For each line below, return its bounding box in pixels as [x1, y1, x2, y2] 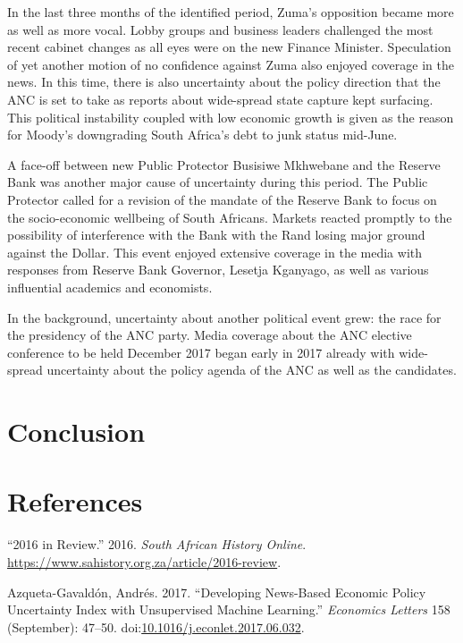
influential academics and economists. [7, 277, 213, 296]
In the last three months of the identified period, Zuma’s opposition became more [7, 3, 454, 21]
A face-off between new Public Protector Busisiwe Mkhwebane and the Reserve [7, 155, 441, 173]
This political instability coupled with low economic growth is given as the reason [7, 107, 454, 126]
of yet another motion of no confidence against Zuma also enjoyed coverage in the [7, 55, 454, 73]
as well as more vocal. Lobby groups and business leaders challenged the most [7, 20, 434, 38]
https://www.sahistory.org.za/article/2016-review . [7, 552, 282, 571]
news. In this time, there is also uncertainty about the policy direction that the [7, 72, 441, 91]
